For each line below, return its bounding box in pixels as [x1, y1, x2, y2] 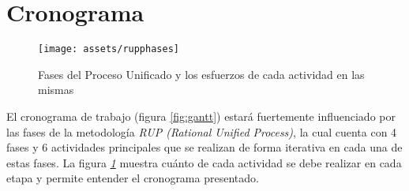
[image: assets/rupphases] [38, 43, 179, 55]
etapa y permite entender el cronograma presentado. [6, 170, 259, 186]
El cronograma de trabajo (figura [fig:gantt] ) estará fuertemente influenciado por [6, 107, 396, 124]
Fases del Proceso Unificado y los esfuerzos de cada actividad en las [38, 66, 365, 82]
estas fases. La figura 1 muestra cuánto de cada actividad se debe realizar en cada [6, 154, 402, 170]
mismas [38, 81, 74, 98]
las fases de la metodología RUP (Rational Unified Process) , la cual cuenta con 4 [6, 123, 397, 140]
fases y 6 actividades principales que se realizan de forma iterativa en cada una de [6, 139, 403, 155]
